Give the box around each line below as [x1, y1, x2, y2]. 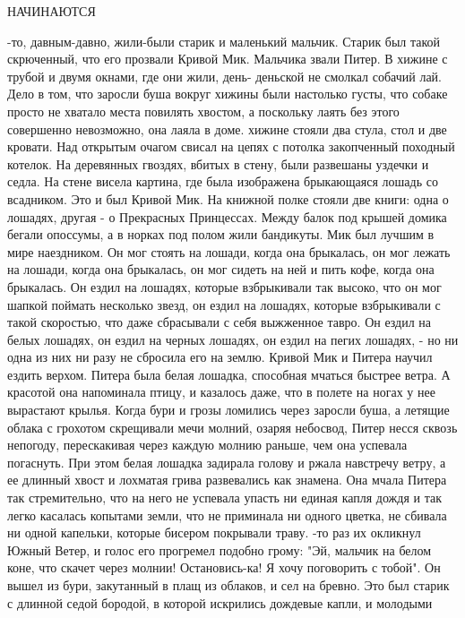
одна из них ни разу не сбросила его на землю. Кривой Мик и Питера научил [7, 348, 433, 366]
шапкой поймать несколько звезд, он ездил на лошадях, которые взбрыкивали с [7, 295, 441, 313]
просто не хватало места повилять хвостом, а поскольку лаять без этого [7, 101, 400, 120]
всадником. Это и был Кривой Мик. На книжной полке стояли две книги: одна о [7, 189, 449, 208]
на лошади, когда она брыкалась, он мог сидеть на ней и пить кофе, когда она [7, 260, 435, 279]
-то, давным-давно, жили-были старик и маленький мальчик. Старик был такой [7, 31, 441, 50]
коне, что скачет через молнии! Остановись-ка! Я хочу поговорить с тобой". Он [7, 558, 441, 577]
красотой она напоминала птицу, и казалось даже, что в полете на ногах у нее [7, 382, 435, 401]
